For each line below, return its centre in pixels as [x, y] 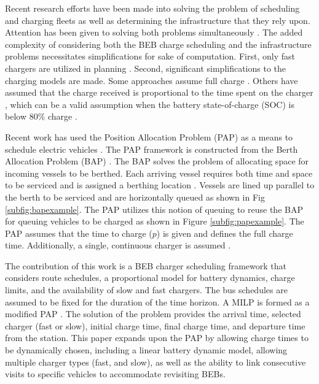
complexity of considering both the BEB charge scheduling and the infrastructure [158, 44]
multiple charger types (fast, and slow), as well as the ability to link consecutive [156, 362]
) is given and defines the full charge [225, 233]
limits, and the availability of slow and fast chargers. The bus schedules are [146, 290]
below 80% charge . [41, 116]
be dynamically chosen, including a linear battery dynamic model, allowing [146, 350]
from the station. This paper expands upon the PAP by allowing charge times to [157, 338]
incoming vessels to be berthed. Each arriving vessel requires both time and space [159, 173]
